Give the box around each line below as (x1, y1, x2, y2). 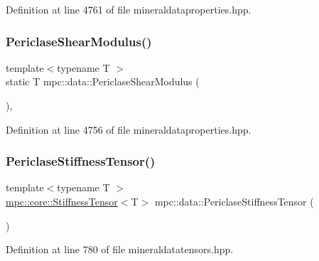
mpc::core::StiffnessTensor (6, 194, 118, 208)
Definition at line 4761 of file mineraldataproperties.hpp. (6, 2, 252, 16)
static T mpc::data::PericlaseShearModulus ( (6, 74, 200, 89)
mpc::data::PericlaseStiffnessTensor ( (154, 194, 314, 208)
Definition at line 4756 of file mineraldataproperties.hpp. (6, 122, 252, 137)
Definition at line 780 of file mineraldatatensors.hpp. (6, 242, 234, 257)
